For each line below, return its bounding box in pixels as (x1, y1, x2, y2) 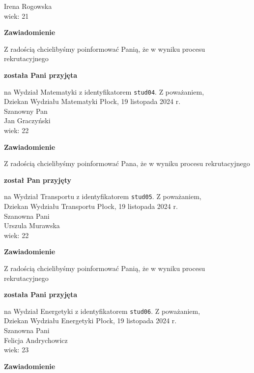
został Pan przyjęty (4, 174, 71, 185)
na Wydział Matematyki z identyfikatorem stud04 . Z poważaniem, (4, 86, 204, 97)
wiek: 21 (4, 10, 29, 21)
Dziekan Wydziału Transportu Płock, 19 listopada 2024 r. (4, 201, 178, 211)
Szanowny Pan (4, 105, 48, 116)
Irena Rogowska (4, 1, 52, 11)
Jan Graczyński (4, 115, 51, 126)
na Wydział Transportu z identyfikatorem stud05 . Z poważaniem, (4, 191, 201, 202)
